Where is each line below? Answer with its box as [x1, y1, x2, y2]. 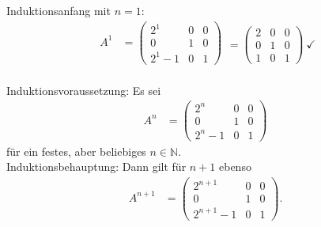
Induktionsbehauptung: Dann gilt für [6, 158, 187, 175]
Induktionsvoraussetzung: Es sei [6, 81, 161, 98]
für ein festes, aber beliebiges [6, 142, 146, 159]
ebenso [218, 158, 251, 175]
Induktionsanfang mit [6, 2, 111, 18]
